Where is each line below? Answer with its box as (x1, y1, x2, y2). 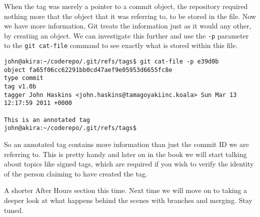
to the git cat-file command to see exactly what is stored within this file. (4, 40, 238, 50)
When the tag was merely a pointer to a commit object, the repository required (4, 1, 248, 11)
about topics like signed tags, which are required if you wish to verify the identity (4, 158, 254, 169)
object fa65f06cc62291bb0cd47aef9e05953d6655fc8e (4, 66, 172, 73)
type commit (4, 74, 43, 82)
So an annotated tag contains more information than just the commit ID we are (4, 139, 249, 149)
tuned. (4, 204, 23, 215)
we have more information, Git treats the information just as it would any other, (4, 20, 251, 31)
